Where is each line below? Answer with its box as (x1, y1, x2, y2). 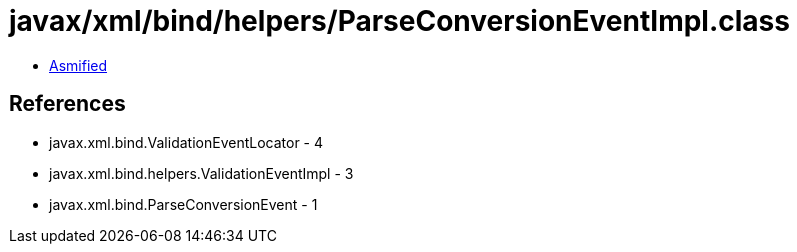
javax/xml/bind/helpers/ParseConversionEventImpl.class (9, 4, 790, 38)
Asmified (49, 56, 108, 74)
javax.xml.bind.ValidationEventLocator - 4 (49, 133, 324, 151)
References (9, 91, 126, 117)
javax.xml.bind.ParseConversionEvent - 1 (49, 195, 318, 213)
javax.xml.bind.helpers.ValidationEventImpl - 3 (49, 164, 354, 182)
